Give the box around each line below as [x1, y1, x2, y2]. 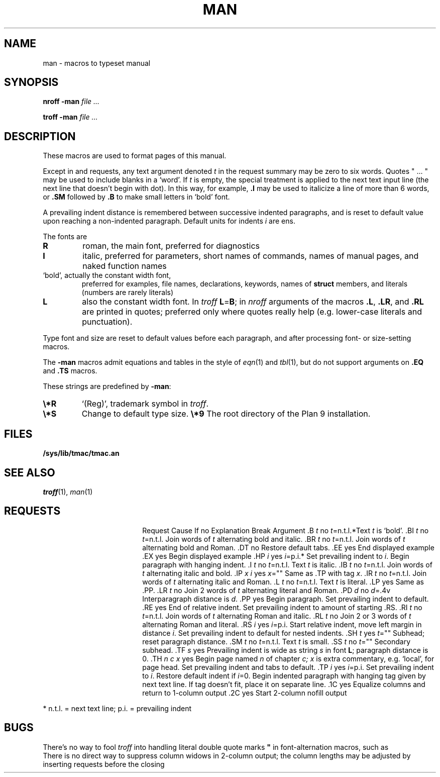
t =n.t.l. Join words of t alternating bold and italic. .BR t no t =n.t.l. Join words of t [142, 534, 405, 543]
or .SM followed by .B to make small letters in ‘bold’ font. [43, 192, 230, 202]
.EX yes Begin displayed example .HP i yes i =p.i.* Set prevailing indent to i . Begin [142, 551, 409, 560]
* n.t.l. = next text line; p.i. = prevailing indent [43, 704, 192, 713]
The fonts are [43, 232, 87, 241]
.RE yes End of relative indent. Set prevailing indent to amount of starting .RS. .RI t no [142, 603, 422, 612]
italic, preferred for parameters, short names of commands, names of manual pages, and [82, 251, 419, 261]
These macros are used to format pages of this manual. [43, 151, 227, 160]
